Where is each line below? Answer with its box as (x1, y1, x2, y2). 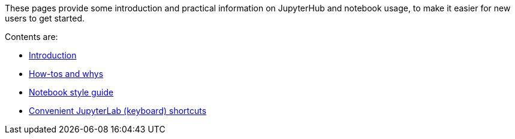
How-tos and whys (29, 69, 104, 79)
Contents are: (5, 32, 58, 42)
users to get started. (5, 13, 85, 23)
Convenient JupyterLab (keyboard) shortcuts (29, 106, 207, 116)
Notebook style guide (29, 87, 114, 97)
